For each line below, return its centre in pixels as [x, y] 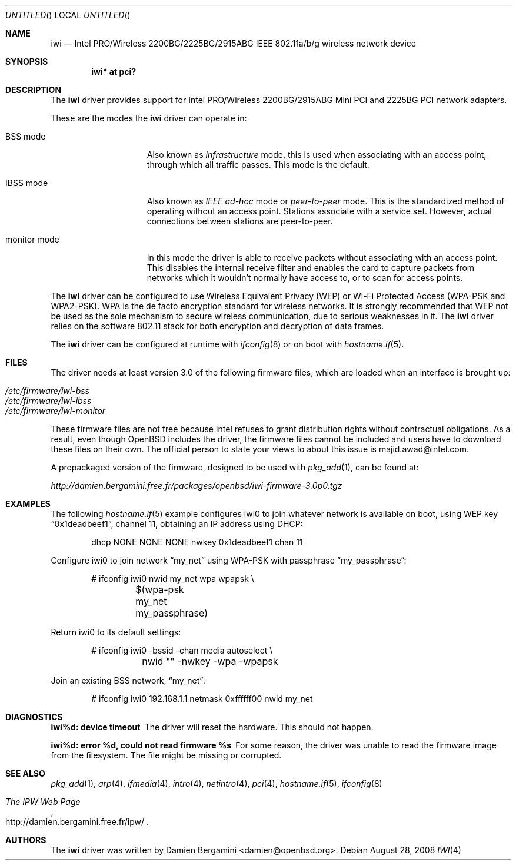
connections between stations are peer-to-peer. [240, 221]
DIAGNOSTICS [34, 717]
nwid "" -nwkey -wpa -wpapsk [210, 661]
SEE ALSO [25, 773]
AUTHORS [26, 840]
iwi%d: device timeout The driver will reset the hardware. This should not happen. [212, 727]
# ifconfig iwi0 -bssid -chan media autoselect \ [182, 650]
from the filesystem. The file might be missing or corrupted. [166, 755]
